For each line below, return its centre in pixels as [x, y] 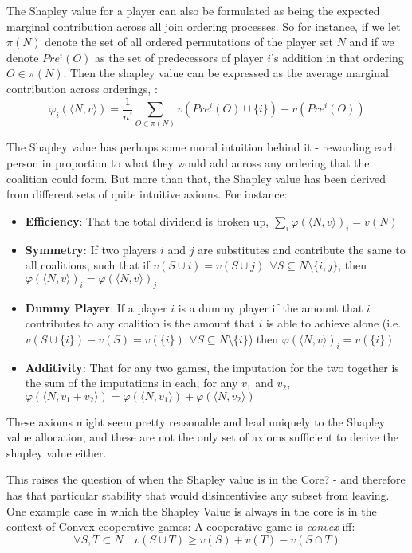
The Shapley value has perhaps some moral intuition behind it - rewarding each [201, 147]
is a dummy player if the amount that [271, 307]
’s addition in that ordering [337, 57]
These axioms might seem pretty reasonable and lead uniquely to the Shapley [196, 421]
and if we [372, 42]
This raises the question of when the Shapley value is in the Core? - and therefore [206, 479]
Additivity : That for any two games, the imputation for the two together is [212, 367]
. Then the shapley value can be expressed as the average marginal [226, 73]
